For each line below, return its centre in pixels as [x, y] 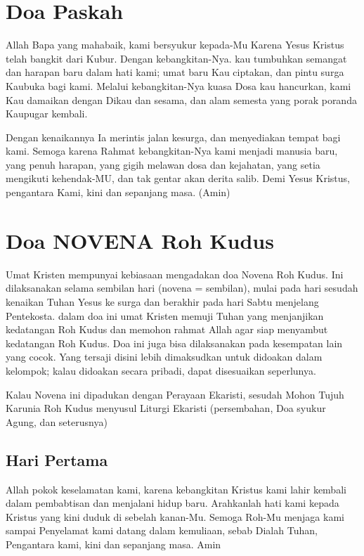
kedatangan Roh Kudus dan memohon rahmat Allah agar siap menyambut [167, 329]
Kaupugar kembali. [47, 114]
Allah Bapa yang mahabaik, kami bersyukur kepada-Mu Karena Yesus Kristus [175, 45]
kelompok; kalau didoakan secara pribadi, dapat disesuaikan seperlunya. [161, 370]
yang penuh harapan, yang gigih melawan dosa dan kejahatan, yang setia [163, 164]
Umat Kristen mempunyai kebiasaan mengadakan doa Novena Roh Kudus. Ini [175, 274]
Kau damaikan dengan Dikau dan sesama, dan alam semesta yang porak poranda [181, 99]
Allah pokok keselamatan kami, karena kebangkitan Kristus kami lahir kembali [176, 489]
